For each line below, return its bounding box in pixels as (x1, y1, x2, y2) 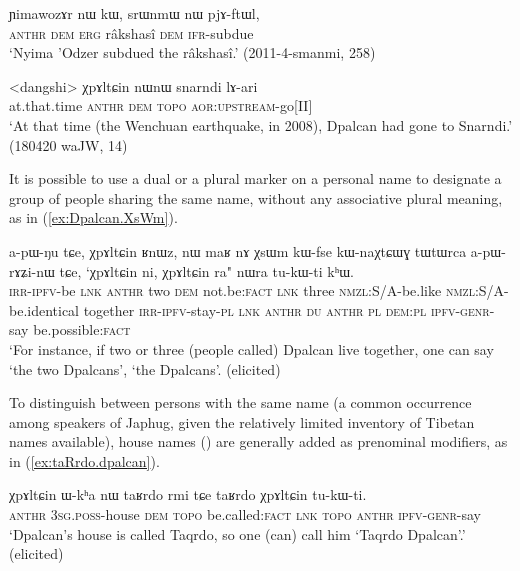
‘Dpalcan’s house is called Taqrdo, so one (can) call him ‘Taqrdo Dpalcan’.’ (9, 523, 466, 544)
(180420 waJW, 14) (9, 134, 128, 155)
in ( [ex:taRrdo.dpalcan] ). (9, 450, 160, 471)
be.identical (9, 299, 80, 320)
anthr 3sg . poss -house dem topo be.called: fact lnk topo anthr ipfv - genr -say (9, 504, 482, 525)
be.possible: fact (33, 319, 131, 340)
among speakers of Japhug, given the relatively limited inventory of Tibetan (9, 411, 475, 432)
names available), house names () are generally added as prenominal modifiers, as (9, 431, 508, 452)
